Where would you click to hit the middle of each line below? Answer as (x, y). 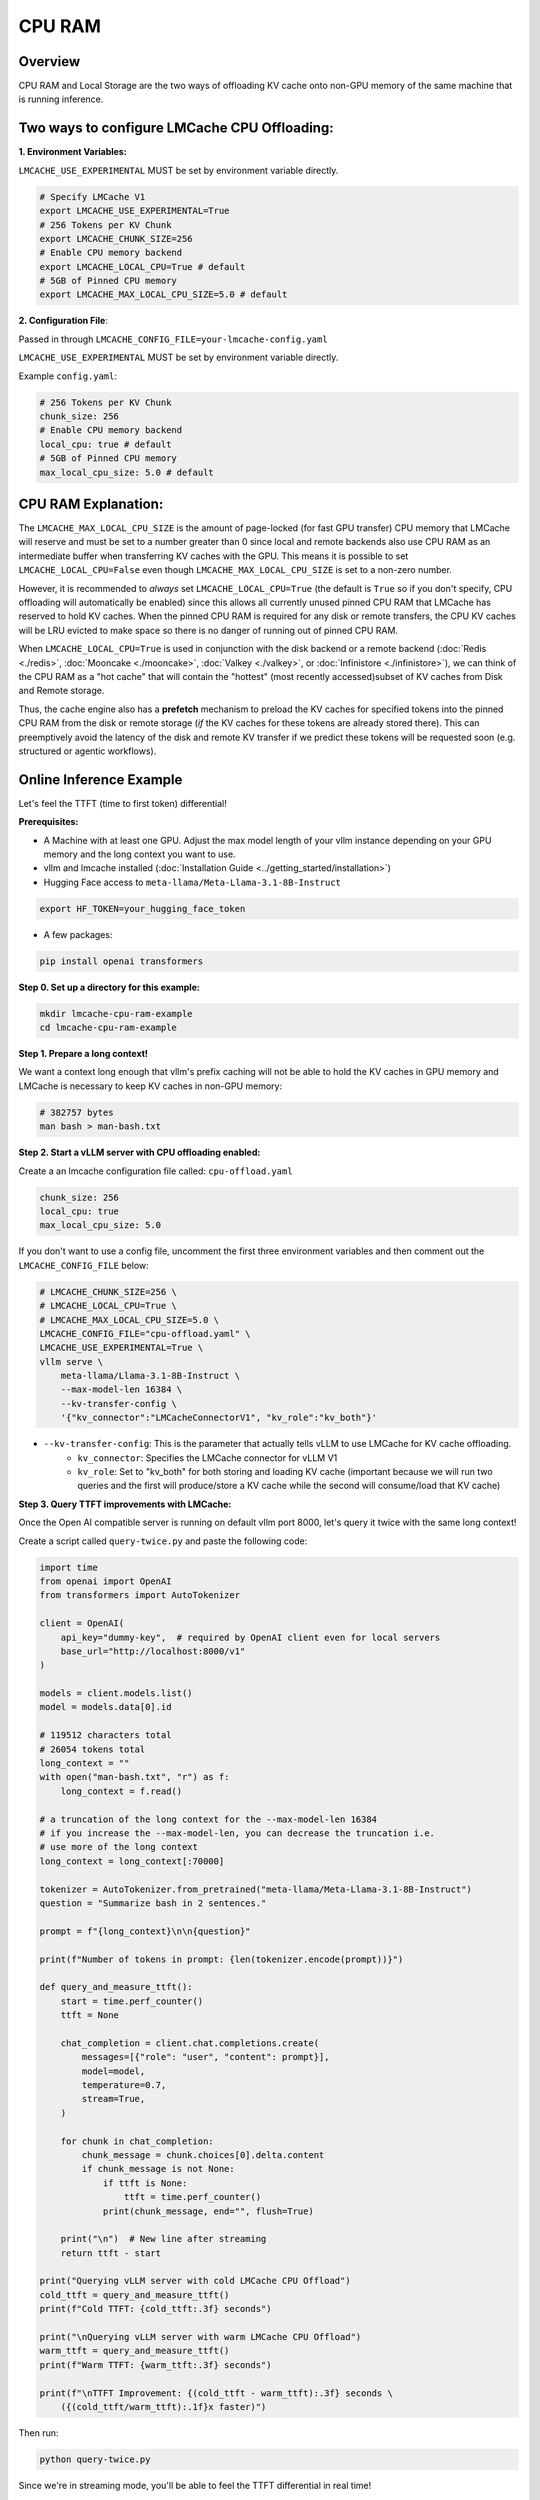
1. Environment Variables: (72, 152)
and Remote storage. (61, 691)
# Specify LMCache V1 (92, 196)
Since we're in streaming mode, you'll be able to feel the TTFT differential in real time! (195, 2485)
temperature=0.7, (124, 2085)
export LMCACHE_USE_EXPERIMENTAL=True (134, 211)
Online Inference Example (100, 779)
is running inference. (61, 99)
